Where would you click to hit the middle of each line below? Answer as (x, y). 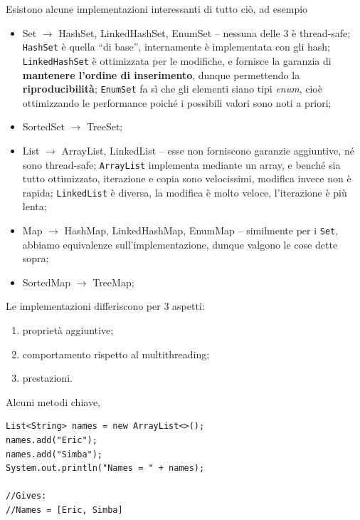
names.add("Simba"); (54, 454)
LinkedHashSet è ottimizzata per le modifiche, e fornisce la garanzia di (177, 60)
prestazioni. (47, 378)
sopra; (36, 258)
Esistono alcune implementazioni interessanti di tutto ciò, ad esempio (157, 9)
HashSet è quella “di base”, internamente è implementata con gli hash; (176, 47)
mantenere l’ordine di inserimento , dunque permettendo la (161, 74)
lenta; (35, 206)
